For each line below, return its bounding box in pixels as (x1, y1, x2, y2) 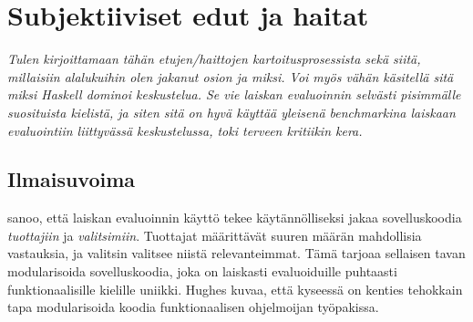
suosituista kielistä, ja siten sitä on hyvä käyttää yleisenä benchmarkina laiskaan (7, 102, 456, 121)
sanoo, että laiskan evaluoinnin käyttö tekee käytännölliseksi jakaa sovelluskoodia (7, 208, 462, 227)
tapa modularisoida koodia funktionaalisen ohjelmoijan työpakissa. (7, 297, 379, 317)
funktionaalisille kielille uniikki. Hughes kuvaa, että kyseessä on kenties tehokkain (7, 279, 463, 298)
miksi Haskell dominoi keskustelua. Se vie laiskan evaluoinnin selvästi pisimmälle (7, 85, 461, 104)
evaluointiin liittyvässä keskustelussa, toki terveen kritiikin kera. (7, 120, 363, 140)
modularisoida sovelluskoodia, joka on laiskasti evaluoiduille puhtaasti (7, 262, 397, 281)
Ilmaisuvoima (7, 165, 136, 193)
